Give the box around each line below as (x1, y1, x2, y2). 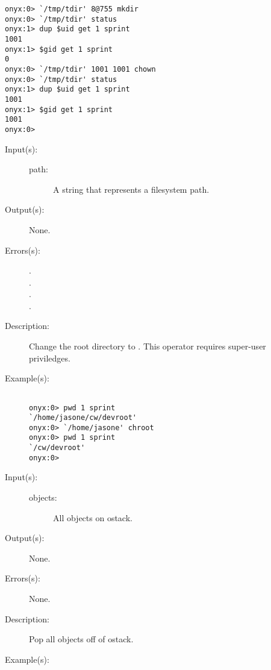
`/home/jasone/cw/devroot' (29, 413, 137, 422)
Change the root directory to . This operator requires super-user (29, 340, 266, 352)
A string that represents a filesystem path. (53, 183, 210, 195)
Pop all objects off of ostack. (29, 633, 134, 645)
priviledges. (29, 351, 70, 364)
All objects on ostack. (53, 511, 132, 524)
